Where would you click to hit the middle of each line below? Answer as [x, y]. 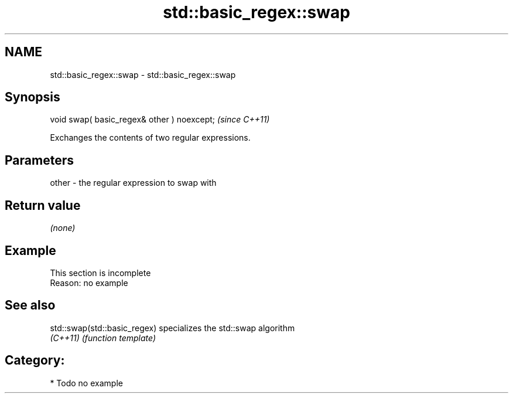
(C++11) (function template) [103, 338]
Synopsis [33, 97]
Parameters [39, 160]
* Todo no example [86, 383]
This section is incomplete [100, 273]
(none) [63, 228]
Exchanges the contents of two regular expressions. [150, 138]
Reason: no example [89, 283]
